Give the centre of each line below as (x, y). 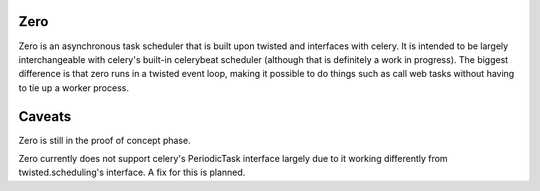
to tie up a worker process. (74, 87)
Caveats (45, 116)
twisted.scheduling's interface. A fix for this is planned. (132, 172)
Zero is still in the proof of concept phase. (104, 140)
